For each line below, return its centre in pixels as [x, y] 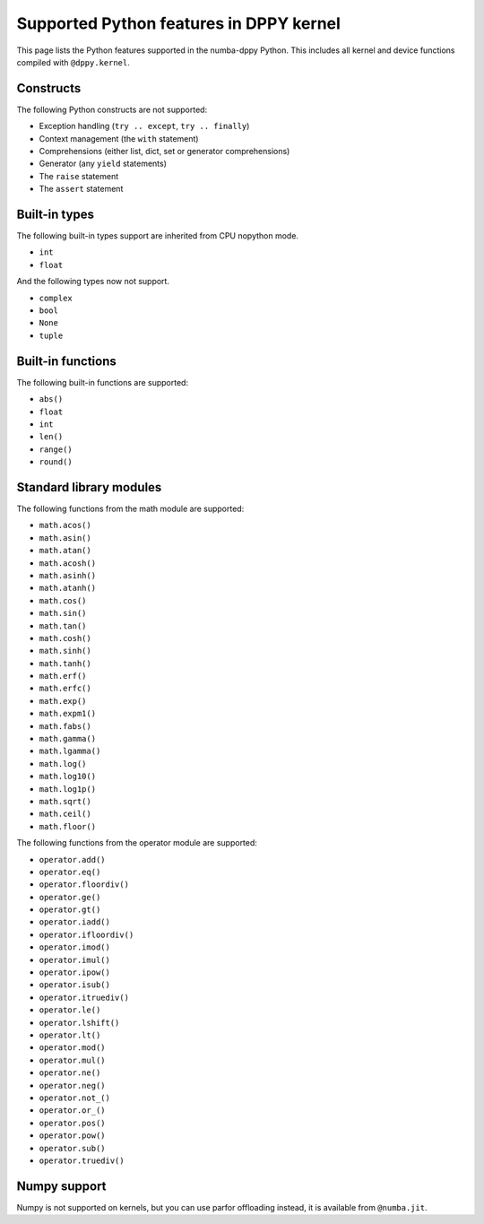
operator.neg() [73, 1085]
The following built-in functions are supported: [102, 382]
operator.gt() [70, 910]
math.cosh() [65, 638]
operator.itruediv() [84, 997]
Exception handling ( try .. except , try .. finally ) [144, 126]
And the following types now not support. [93, 282]
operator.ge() [70, 897]
